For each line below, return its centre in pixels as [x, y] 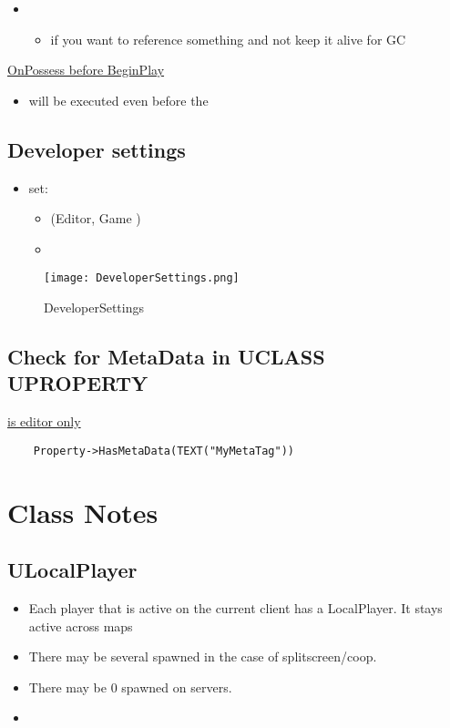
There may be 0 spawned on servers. [130, 687]
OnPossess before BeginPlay [86, 70]
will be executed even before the [118, 100]
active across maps [81, 625]
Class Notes [83, 512]
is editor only [44, 421]
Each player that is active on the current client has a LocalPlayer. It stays [235, 608]
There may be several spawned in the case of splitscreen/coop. [203, 656]
